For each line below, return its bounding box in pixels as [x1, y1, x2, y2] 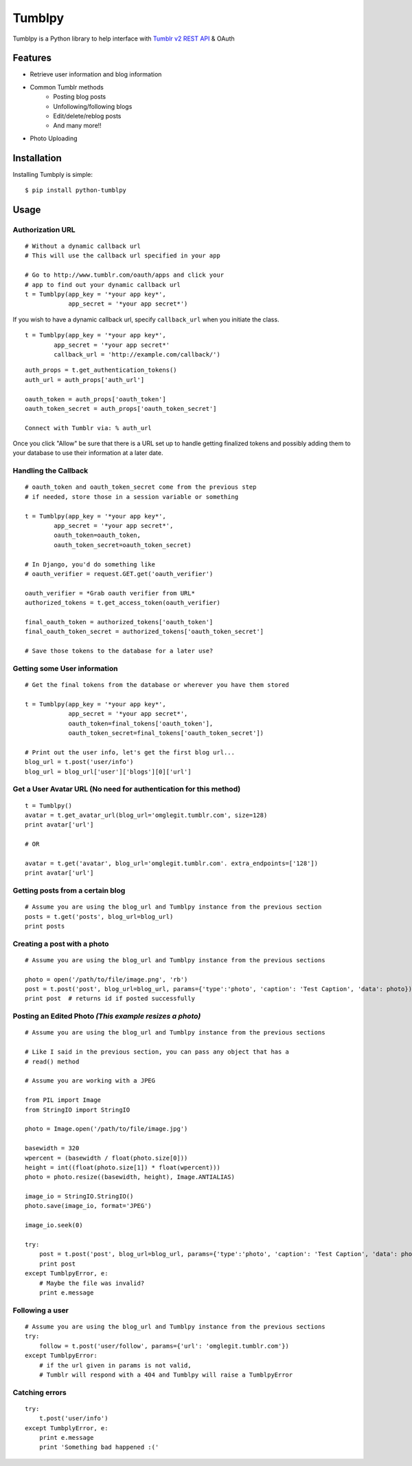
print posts [25, 922, 65, 930]
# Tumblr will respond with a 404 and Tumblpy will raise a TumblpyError [38, 1370, 293, 1379]
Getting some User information [12, 663, 118, 673]
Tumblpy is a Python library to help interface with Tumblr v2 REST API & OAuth [12, 34, 235, 43]
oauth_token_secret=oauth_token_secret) [54, 541, 192, 549]
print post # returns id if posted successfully [25, 995, 196, 1003]
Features [12, 52, 51, 64]
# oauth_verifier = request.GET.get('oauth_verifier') [25, 570, 214, 577]
